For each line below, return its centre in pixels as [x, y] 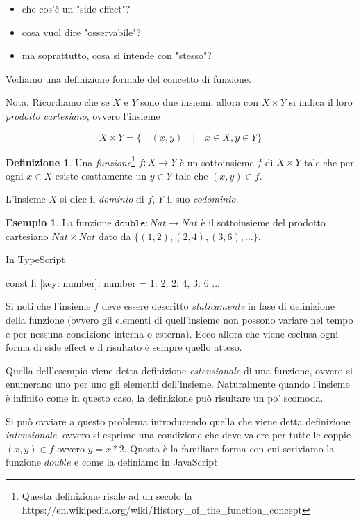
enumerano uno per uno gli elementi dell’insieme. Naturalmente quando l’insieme [178, 384]
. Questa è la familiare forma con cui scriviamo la [229, 448]
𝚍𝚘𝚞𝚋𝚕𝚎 [130, 223]
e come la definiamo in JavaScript [146, 462]
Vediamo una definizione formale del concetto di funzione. [128, 78]
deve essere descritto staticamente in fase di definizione [218, 306]
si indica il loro [321, 102]
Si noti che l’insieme [48, 306]
